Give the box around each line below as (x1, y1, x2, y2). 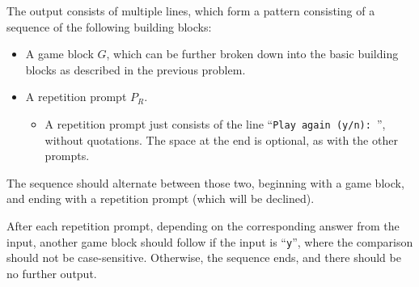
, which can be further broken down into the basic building (106, 45, 399, 62)
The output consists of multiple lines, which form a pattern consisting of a (6, 2, 375, 19)
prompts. (44, 147, 90, 164)
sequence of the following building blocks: (6, 18, 212, 35)
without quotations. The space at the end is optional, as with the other (44, 131, 398, 148)
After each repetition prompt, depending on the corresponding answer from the (6, 217, 400, 234)
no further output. (6, 264, 97, 281)
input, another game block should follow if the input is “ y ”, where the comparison (6, 233, 413, 250)
